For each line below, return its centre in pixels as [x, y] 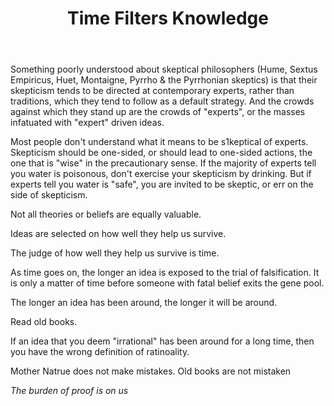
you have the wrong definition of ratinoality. [100, 352]
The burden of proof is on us [69, 391]
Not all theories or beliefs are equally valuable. [106, 214]
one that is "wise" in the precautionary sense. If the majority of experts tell [163, 163]
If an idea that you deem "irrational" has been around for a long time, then [162, 341]
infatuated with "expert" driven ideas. [87, 123]
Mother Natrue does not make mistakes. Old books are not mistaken [151, 371]
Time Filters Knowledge [168, 18]
